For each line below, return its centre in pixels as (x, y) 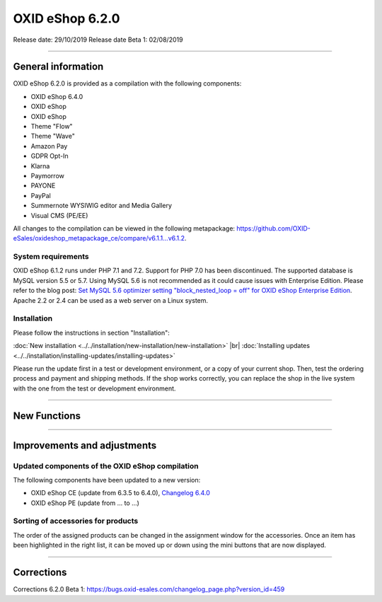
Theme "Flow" (52, 127)
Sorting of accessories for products (76, 521)
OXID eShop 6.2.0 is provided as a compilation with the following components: (127, 83)
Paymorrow (48, 175)
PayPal (41, 195)
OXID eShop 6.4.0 (57, 96)
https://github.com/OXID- (274, 228)
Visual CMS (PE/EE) (59, 215)
